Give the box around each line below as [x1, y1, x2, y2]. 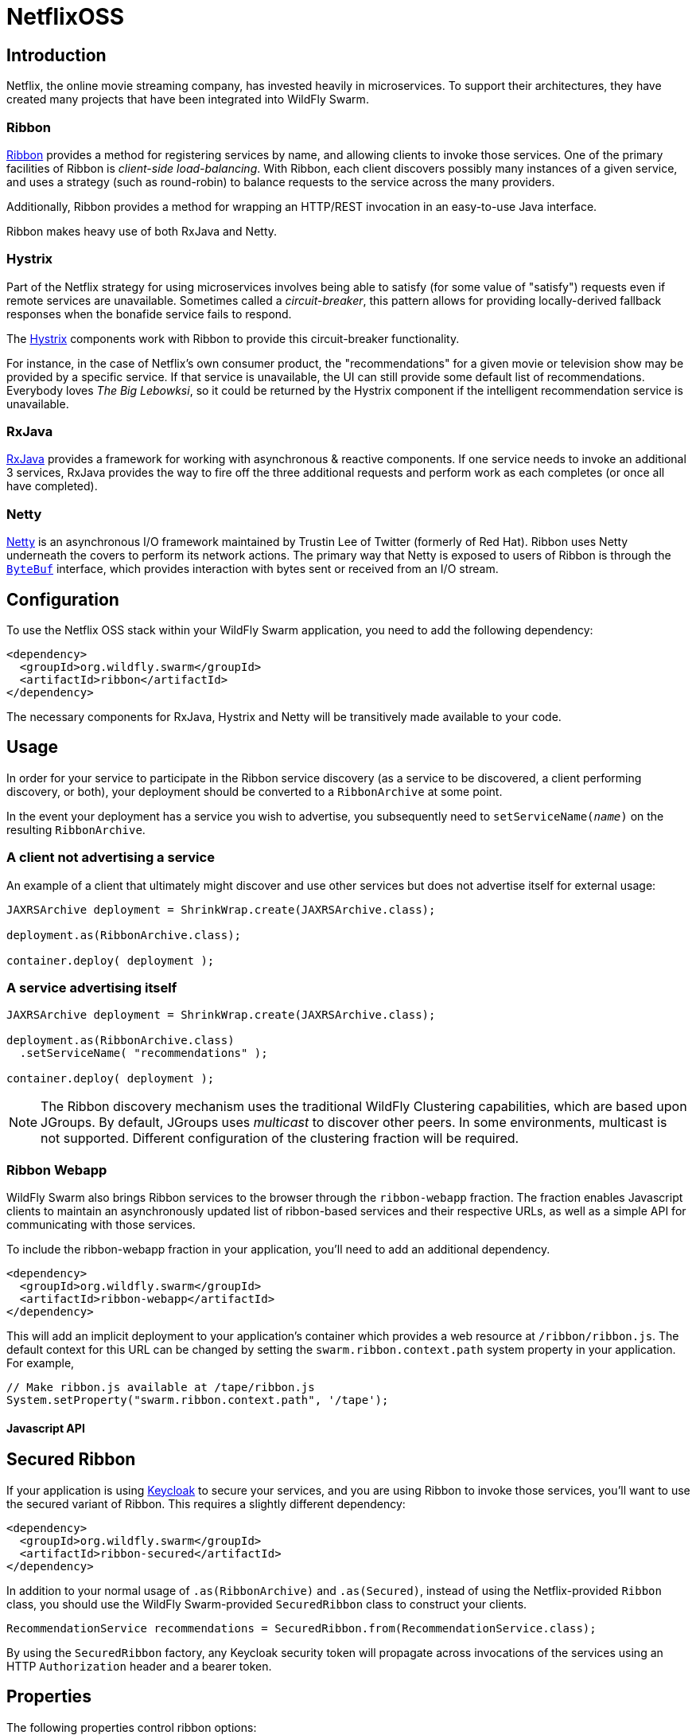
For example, [6, 1356, 75, 1370]
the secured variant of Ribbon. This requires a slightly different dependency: [6, 1496, 406, 1511]
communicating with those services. [6, 1218, 196, 1232]
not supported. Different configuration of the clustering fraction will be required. [41, 1130, 519, 1147]
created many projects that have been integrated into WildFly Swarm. [6, 92, 369, 107]
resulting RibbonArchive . [6, 822, 146, 836]
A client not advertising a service [6, 849, 215, 866]
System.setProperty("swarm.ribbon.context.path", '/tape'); [6, 1394, 389, 1407]
